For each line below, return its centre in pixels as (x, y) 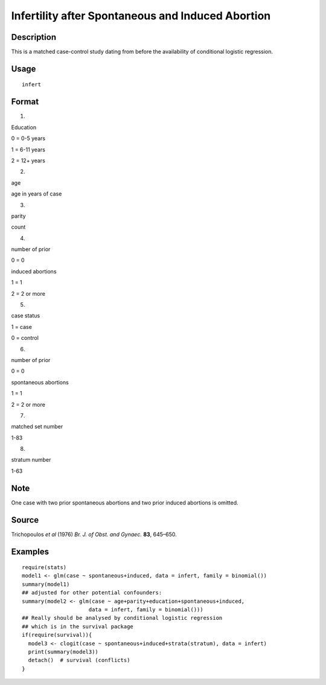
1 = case (22, 327)
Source (25, 520)
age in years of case (37, 194)
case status (26, 316)
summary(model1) (46, 584)
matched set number (37, 427)
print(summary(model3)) (63, 652)
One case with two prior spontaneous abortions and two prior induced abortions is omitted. (125, 502)
